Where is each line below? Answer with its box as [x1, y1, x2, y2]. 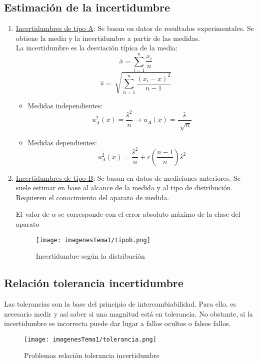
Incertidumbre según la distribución [35, 251, 145, 261]
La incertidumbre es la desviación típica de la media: [15, 42, 177, 53]
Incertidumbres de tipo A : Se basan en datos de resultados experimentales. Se [15, 23, 254, 33]
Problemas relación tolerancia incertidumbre [24, 350, 159, 361]
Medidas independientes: [27, 100, 103, 110]
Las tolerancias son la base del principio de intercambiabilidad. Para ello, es [4, 299, 236, 309]
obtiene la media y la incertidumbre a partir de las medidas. [15, 32, 200, 43]
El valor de [15, 209, 49, 219]
